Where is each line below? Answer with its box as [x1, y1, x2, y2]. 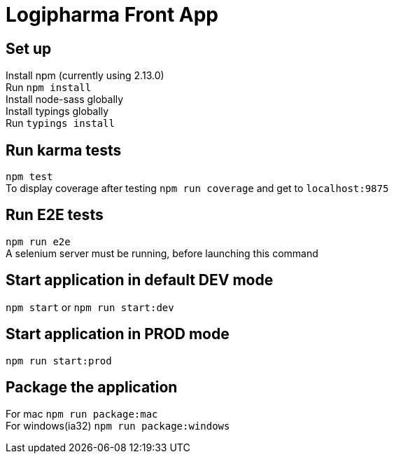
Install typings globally [6, 105, 109, 118]
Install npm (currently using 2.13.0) [6, 69, 164, 82]
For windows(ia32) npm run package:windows [6, 420, 230, 432]
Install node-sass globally [6, 93, 124, 106]
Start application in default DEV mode [6, 271, 274, 289]
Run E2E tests [6, 206, 104, 224]
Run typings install [6, 117, 115, 130]
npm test [6, 171, 53, 183]
